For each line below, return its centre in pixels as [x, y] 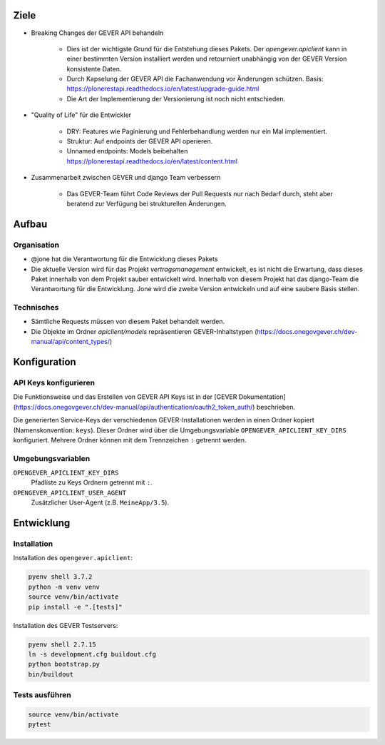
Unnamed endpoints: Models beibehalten [127, 151]
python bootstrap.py [64, 664]
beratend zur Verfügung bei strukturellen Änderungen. [147, 203]
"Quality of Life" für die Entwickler [81, 115]
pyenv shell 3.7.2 [60, 577]
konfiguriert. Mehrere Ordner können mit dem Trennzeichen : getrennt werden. [130, 440]
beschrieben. [276, 407]
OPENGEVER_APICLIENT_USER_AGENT [70, 493]
